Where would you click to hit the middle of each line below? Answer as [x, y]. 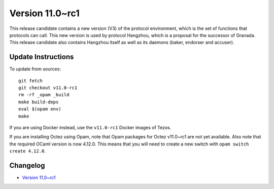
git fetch [30, 81]
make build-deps [39, 102]
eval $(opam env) [40, 109]
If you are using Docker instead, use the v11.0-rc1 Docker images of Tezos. [90, 127]
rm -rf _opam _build [44, 95]
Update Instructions [42, 57]
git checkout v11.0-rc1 [48, 88]
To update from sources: [35, 69]
